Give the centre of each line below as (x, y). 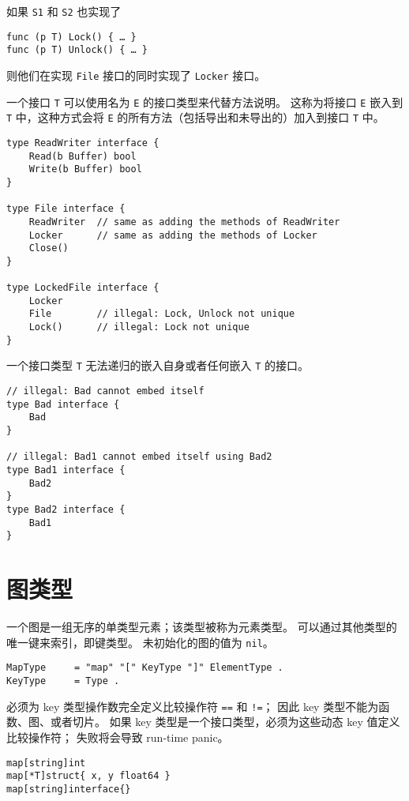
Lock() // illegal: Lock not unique (139, 327)
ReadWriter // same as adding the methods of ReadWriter (184, 222)
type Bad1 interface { (66, 470)
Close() (49, 248)
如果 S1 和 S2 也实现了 (64, 11)
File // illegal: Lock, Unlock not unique (162, 314)
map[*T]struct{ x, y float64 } (88, 776)
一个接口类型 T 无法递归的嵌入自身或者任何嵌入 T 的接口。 (158, 365)
